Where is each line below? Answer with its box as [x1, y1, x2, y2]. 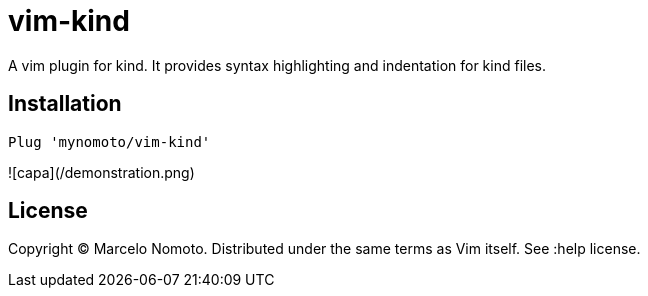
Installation [8, 91, 122, 117]
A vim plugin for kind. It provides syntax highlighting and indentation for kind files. [8, 56, 547, 74]
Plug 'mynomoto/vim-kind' [8, 133, 211, 150]
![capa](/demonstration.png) [8, 163, 195, 181]
